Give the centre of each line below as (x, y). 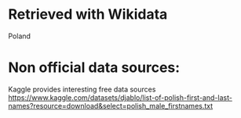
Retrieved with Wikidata (88, 14)
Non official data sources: (94, 68)
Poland (20, 36)
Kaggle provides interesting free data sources (82, 89)
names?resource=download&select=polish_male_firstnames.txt (111, 105)
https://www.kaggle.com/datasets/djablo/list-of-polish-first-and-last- (120, 97)
